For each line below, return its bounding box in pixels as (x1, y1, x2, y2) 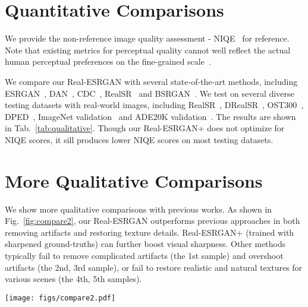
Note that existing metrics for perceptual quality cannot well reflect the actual (5, 43, 291, 56)
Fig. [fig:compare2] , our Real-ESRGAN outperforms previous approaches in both (5, 214, 300, 227)
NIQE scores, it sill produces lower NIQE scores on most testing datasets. (5, 133, 274, 145)
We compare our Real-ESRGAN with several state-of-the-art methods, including (5, 75, 298, 87)
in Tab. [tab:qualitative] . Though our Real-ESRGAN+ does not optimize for (5, 122, 285, 134)
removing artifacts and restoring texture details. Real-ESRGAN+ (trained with (5, 226, 294, 238)
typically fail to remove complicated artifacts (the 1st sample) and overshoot (5, 249, 284, 261)
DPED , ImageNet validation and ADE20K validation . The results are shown (5, 110, 296, 122)
